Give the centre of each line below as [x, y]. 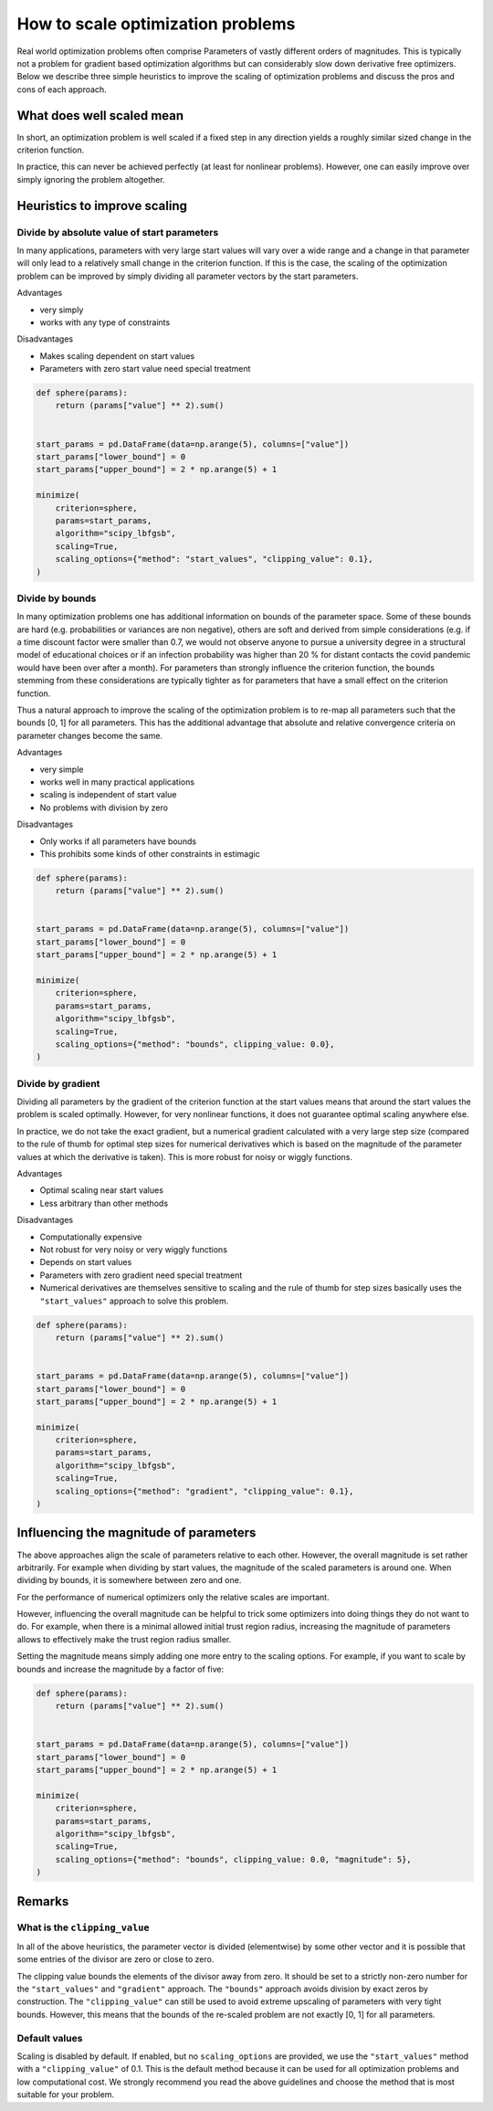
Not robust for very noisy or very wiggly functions [134, 1250]
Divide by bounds [57, 598]
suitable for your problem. [65, 2095]
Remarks [43, 1901]
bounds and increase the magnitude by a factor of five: [120, 1669]
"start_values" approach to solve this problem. [134, 1301]
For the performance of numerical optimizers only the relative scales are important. [173, 1597]
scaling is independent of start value [108, 795]
